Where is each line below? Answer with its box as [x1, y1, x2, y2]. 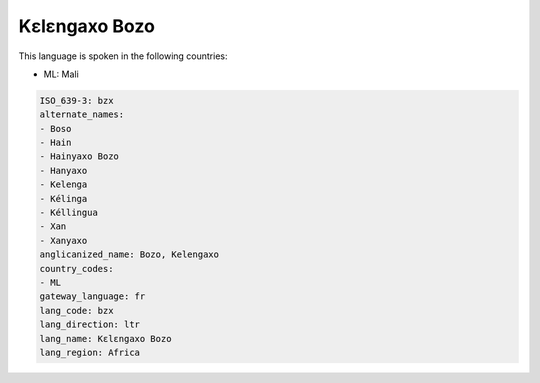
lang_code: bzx [39, 305, 114, 316]
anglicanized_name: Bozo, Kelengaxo [39, 249, 220, 260]
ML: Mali [43, 68, 79, 80]
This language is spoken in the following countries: [18, 50, 228, 62]
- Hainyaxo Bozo [39, 151, 120, 162]
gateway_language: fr [39, 291, 146, 302]
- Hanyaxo [39, 165, 88, 176]
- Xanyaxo [39, 235, 88, 246]
